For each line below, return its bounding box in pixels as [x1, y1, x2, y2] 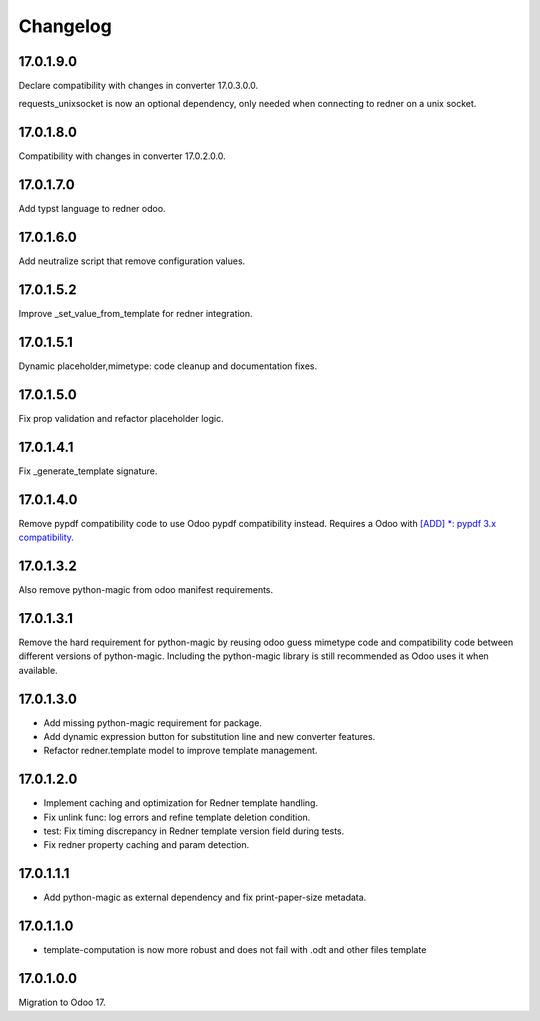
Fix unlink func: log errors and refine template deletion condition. [43, 811, 311, 823]
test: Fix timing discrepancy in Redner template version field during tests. [43, 825, 345, 837]
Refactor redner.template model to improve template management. [43, 745, 318, 757]
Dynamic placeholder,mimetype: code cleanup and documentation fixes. [18, 360, 318, 372]
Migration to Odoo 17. [18, 996, 107, 1009]
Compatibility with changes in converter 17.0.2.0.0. [18, 150, 227, 162]
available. [18, 664, 59, 676]
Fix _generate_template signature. [18, 465, 158, 477]
